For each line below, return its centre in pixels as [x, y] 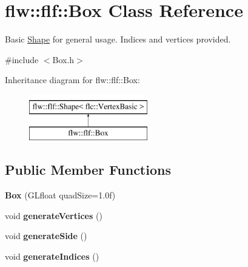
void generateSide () [46, 236]
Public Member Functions [88, 170]
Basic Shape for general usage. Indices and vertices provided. [118, 39]
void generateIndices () [52, 256]
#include [22, 59]
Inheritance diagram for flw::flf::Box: [72, 80]
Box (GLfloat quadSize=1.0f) [60, 195]
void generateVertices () [54, 215]
